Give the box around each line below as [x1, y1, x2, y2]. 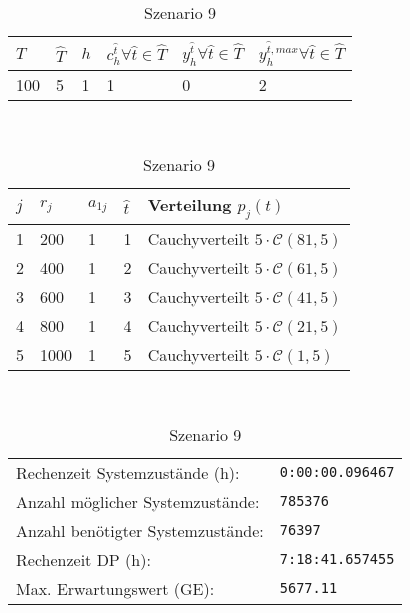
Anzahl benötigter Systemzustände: [16, 518, 264, 542]
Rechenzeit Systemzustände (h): [16, 460, 240, 484]
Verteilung [147, 192, 232, 216]
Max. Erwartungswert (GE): [16, 576, 215, 600]
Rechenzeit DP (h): [16, 547, 151, 571]
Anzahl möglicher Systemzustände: [16, 489, 260, 513]
